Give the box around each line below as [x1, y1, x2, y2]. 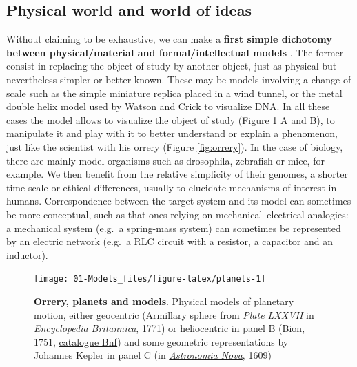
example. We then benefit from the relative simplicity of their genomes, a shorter [6, 167, 348, 181]
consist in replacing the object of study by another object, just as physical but [6, 59, 337, 73]
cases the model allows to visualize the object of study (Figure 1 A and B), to [6, 112, 335, 127]
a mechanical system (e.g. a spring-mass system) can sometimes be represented [6, 220, 341, 235]
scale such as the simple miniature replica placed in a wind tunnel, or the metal [6, 85, 343, 100]
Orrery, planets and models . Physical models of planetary [34, 293, 294, 308]
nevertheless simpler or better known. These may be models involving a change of [6, 72, 351, 86]
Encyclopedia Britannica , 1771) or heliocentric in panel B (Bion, [34, 321, 305, 335]
